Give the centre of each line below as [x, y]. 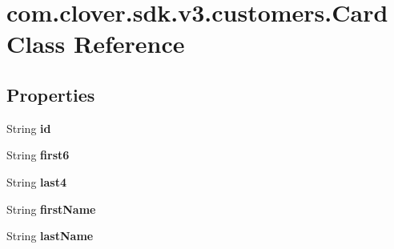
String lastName [50, 236]
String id [29, 128]
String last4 [37, 181]
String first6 [38, 155]
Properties [51, 94]
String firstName [51, 209]
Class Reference [96, 44]
